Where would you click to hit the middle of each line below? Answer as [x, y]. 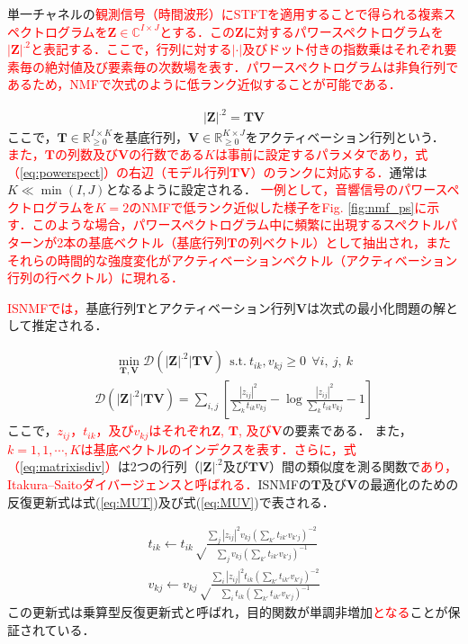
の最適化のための [408, 483]
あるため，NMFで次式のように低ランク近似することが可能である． [204, 84]
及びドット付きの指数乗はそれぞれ [343, 49]
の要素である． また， [347, 430]
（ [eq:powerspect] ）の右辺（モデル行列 [119, 171]
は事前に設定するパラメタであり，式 [321, 154]
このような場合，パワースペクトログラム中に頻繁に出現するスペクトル [238, 224]
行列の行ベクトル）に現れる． [95, 277]
